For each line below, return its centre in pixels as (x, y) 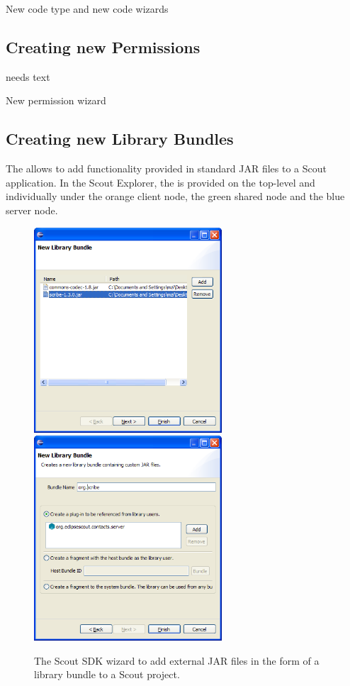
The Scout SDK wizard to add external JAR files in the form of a (177, 660)
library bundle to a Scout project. (107, 674)
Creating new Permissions (103, 46)
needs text (28, 76)
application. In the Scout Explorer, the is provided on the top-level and (160, 182)
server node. (32, 210)
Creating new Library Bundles (120, 139)
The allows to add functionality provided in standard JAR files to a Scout (166, 168)
